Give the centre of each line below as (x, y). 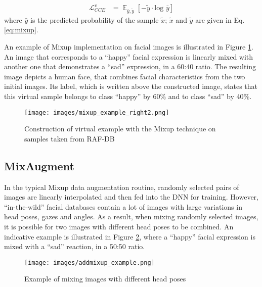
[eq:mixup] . (21, 30)
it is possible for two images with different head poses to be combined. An (119, 226)
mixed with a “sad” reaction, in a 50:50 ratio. (75, 246)
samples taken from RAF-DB (70, 138)
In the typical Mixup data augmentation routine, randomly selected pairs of (122, 187)
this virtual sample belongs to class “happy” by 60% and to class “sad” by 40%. (128, 96)
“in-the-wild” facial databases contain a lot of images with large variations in (123, 206)
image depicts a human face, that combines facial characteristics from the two (125, 76)
